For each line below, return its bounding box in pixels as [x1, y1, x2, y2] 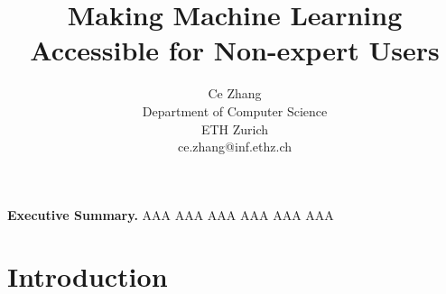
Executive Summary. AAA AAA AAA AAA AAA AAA [7, 205, 334, 224]
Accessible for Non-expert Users [30, 32, 440, 69]
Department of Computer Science [142, 101, 328, 120]
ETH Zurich [200, 119, 269, 138]
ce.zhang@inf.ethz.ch [177, 137, 292, 156]
